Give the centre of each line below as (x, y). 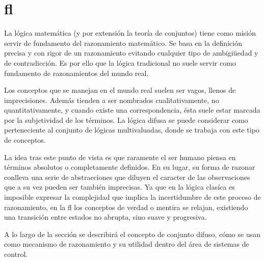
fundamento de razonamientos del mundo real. (76, 73)
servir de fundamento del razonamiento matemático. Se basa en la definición (123, 43)
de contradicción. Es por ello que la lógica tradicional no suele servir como (120, 62)
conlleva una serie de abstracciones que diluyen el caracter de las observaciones (127, 177)
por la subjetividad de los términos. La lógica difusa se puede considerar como (126, 120)
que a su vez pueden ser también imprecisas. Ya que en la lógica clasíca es (120, 187)
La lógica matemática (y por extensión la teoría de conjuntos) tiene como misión (130, 33)
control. (16, 254)
